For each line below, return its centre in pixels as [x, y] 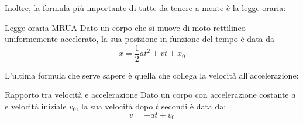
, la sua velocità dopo [115, 106]
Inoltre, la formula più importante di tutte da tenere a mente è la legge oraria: [145, 8]
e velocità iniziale [36, 106]
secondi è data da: [194, 106]
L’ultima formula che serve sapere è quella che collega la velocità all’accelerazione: [152, 75]
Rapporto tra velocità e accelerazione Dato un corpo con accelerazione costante [147, 95]
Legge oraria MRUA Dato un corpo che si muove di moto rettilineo [125, 27]
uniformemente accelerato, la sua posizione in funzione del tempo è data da [140, 39]
